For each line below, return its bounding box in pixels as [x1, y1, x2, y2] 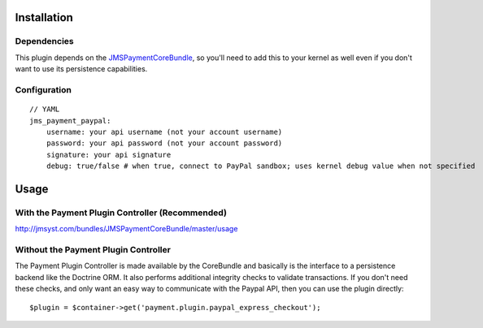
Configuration [15, 84, 72, 95]
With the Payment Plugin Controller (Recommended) [15, 207, 228, 218]
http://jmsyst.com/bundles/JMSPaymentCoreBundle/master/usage [15, 224, 238, 234]
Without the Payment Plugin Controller [15, 244, 171, 255]
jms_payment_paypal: [29, 116, 111, 125]
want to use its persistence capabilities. [15, 64, 148, 74]
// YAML [29, 105, 60, 114]
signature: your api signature [46, 150, 172, 159]
